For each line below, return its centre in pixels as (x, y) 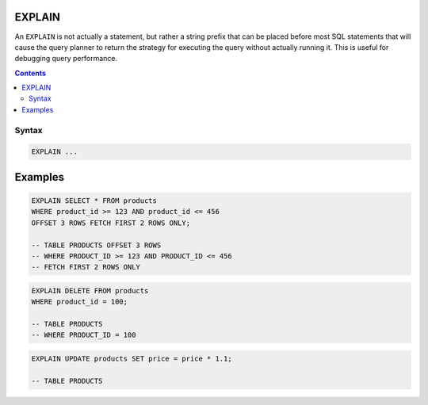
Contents (31, 73)
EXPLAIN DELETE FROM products (90, 290)
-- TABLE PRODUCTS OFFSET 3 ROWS (96, 245)
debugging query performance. (66, 59)
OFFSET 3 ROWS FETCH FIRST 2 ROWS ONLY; (111, 223)
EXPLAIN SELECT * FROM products (94, 201)
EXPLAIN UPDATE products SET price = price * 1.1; (132, 359)
